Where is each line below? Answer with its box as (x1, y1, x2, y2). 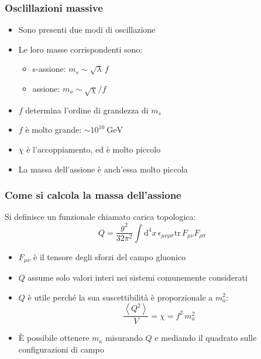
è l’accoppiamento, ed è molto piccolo (26, 143, 161, 155)
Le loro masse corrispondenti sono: (18, 43, 143, 55)
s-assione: (32, 63, 66, 75)
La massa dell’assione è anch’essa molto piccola (18, 163, 188, 175)
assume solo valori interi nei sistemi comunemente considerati (28, 271, 248, 283)
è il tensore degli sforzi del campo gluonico (33, 250, 186, 263)
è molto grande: (25, 123, 82, 136)
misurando (105, 332, 143, 344)
